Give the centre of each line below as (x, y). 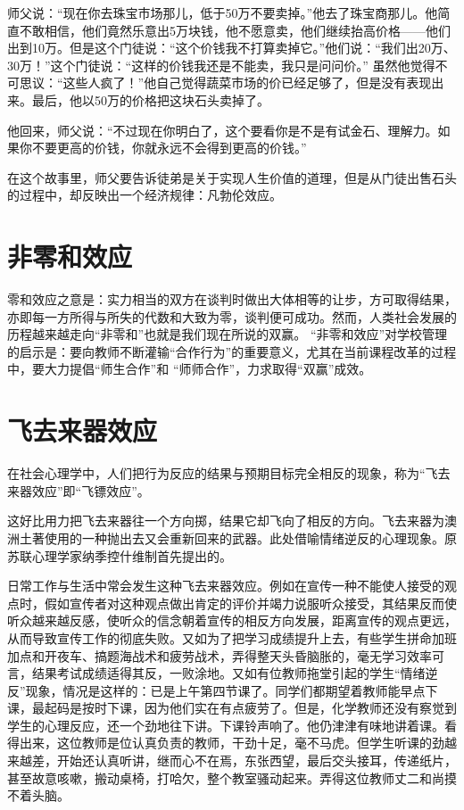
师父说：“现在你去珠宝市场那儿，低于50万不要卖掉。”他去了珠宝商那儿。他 (223, 12)
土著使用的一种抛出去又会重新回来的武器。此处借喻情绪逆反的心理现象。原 (238, 537)
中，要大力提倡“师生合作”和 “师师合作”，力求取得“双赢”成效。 (190, 369)
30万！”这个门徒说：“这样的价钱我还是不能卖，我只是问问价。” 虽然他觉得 (221, 65)
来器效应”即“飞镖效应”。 (79, 490)
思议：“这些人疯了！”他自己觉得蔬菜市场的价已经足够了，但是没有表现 (225, 83)
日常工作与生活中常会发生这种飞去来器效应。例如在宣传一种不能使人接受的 (226, 586)
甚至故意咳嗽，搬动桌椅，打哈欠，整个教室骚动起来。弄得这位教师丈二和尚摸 (232, 777)
